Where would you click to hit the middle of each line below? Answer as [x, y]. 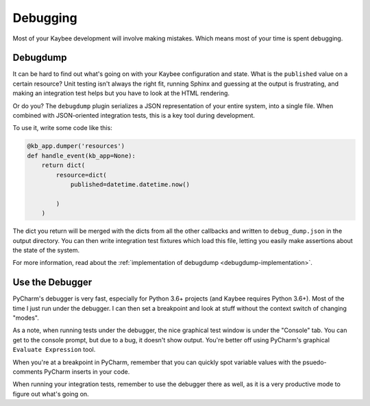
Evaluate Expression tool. [54, 350]
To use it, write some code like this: [62, 128]
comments [28, 371]
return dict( [63, 165]
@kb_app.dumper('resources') [76, 146]
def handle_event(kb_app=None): [82, 155]
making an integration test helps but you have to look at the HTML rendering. [121, 93]
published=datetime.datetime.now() [130, 184]
